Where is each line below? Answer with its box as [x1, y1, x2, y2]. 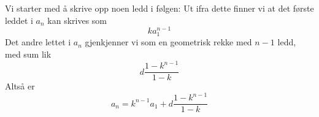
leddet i [5, 13, 33, 26]
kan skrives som [47, 13, 107, 26]
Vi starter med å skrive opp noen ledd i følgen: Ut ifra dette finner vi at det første [5, 2, 314, 14]
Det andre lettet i [5, 36, 71, 48]
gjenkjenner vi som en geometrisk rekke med [85, 36, 252, 48]
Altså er [5, 80, 35, 92]
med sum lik [5, 48, 52, 61]
